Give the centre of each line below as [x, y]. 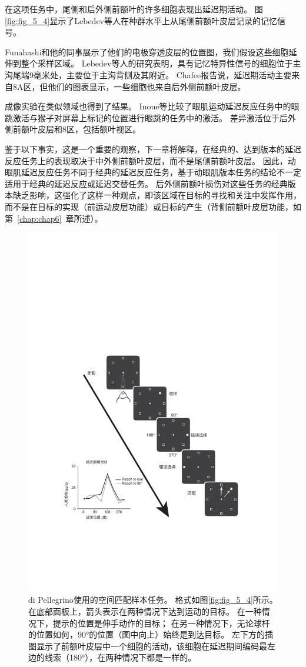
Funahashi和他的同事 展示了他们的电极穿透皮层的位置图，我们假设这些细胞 [147, 51]
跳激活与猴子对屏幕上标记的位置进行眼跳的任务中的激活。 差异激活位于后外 [150, 117]
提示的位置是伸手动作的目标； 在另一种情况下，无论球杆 [161, 623]
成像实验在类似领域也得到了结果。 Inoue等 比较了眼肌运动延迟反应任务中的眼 [152, 106]
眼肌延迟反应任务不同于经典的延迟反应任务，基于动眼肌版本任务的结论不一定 [153, 172]
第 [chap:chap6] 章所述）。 [54, 218]
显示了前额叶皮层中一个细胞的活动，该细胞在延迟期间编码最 [152, 646]
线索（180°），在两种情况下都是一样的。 [120, 657]
